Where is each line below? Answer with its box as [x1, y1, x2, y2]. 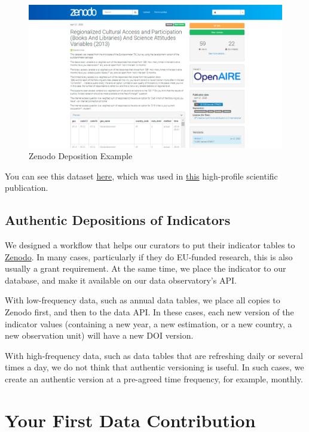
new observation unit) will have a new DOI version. [5, 329, 194, 342]
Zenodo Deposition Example [29, 150, 133, 162]
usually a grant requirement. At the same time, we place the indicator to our [5, 262, 286, 275]
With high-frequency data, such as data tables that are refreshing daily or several [5, 349, 303, 361]
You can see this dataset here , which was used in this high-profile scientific [5, 169, 278, 182]
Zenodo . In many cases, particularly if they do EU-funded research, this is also [5, 250, 293, 263]
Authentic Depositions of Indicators [5, 211, 231, 229]
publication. [5, 181, 48, 194]
